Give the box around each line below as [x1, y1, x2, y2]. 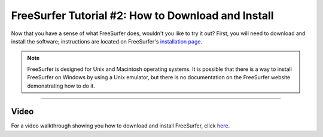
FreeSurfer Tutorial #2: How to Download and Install [11, 9, 275, 22]
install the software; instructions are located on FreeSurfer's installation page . [11, 38, 203, 45]
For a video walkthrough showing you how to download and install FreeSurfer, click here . [11, 122, 230, 129]
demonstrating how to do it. [27, 82, 96, 89]
